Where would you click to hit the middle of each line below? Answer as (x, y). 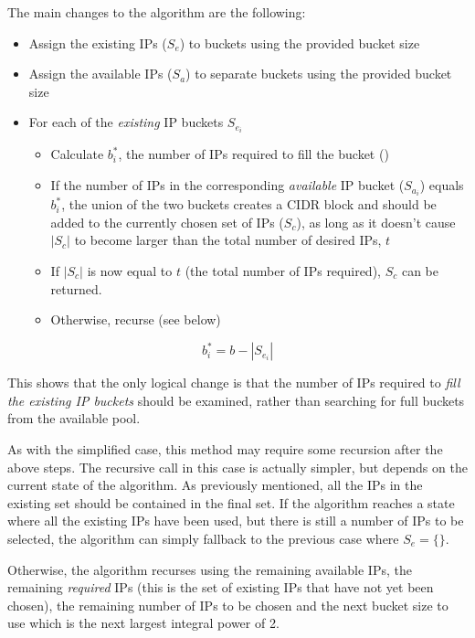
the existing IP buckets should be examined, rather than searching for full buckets (236, 400)
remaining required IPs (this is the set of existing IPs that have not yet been (221, 587)
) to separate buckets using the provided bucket (319, 74)
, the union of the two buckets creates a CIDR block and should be (249, 204)
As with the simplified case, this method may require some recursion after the (225, 449)
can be (420, 270)
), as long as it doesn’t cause (376, 222)
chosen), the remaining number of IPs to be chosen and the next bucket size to (228, 605)
